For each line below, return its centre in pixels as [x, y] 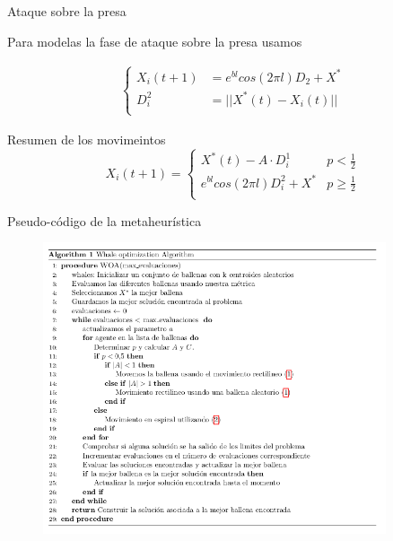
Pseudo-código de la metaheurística [105, 220]
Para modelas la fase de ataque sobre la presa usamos [155, 41]
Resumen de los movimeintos [87, 139]
